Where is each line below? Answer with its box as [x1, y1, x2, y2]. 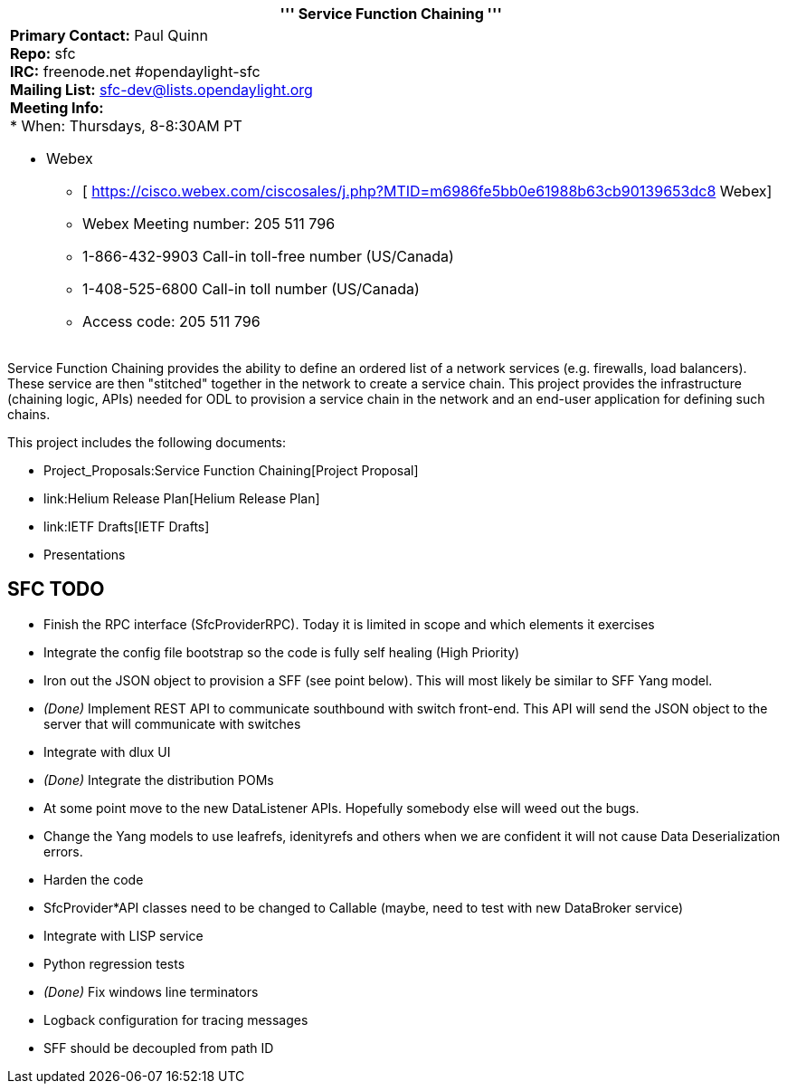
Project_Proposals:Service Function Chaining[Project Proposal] [43, 463, 419, 478]
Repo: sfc [10, 44, 76, 62]
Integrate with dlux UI [43, 743, 171, 760]
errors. [43, 843, 83, 859]
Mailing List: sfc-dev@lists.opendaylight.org [10, 81, 313, 99]
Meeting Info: [10, 99, 104, 117]
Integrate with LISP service [43, 927, 204, 943]
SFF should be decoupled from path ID [43, 1039, 274, 1056]
